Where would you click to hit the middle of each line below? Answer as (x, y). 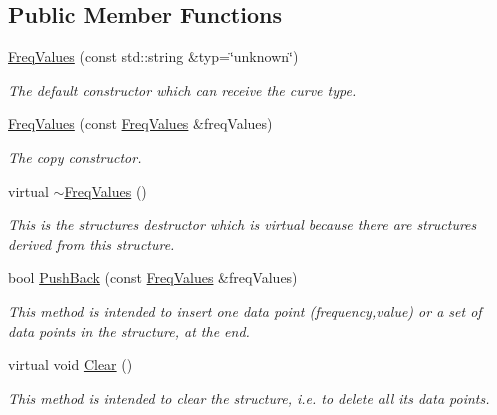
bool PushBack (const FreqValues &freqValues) (153, 277)
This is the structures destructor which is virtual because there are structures (242, 224)
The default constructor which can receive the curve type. (182, 89)
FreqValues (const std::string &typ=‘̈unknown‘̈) (153, 56)
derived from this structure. (91, 243)
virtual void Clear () (70, 364)
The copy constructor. (75, 156)
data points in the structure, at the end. (129, 330)
